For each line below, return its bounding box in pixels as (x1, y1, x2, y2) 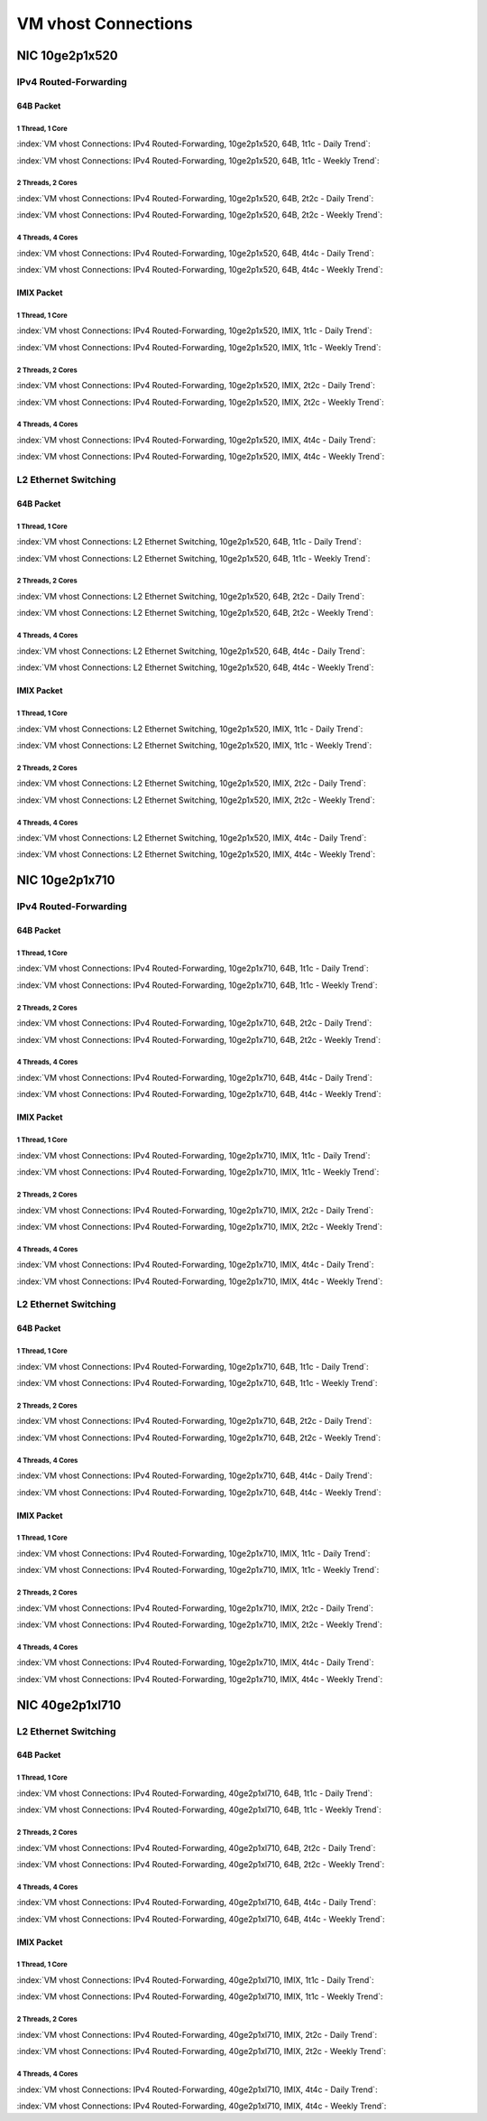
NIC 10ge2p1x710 (16, 872, 115, 888)
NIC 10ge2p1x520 (16, 48, 118, 63)
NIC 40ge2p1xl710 (16, 1698, 122, 1713)
